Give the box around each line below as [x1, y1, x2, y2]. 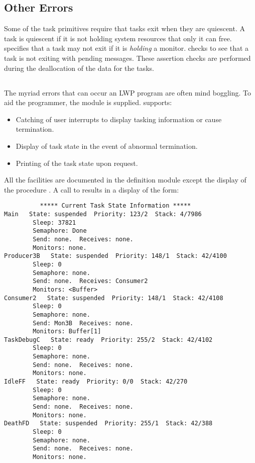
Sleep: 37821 [33, 219, 76, 226]
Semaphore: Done [33, 227, 87, 235]
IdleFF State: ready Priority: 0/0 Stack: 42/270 [4, 378, 188, 386]
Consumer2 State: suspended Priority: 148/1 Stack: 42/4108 [4, 294, 223, 302]
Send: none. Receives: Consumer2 [33, 277, 148, 285]
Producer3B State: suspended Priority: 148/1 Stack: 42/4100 [4, 252, 227, 260]
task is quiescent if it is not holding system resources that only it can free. [4, 33, 232, 43]
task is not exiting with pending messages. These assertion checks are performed [4, 52, 251, 63]
